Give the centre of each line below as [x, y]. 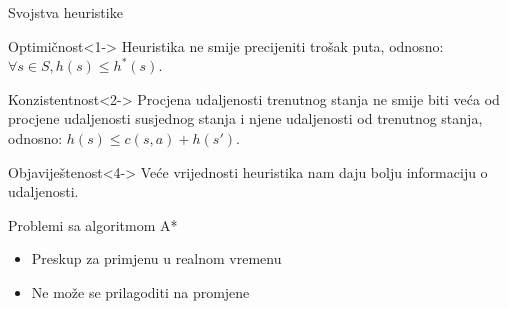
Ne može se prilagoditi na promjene [140, 291]
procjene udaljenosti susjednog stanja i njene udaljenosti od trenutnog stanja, [245, 118]
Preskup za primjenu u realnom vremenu [156, 258]
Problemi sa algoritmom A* [93, 224]
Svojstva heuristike [65, 12]
